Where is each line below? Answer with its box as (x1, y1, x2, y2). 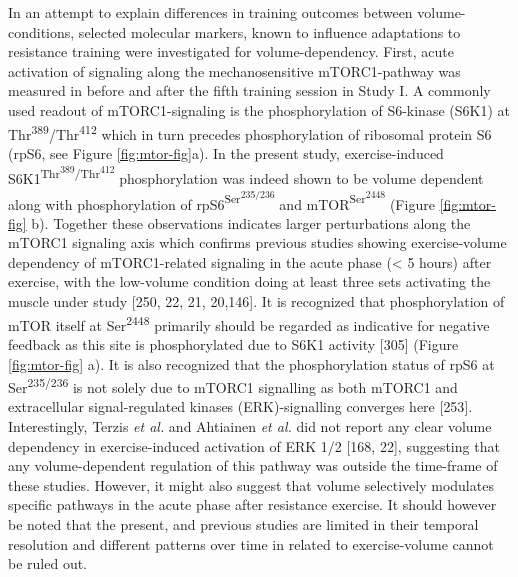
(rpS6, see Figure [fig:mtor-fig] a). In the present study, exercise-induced (8, 142, 444, 163)
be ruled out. (8, 553, 88, 574)
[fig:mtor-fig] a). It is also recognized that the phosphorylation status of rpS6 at (8, 353, 495, 374)
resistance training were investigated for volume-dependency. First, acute (8, 41, 454, 62)
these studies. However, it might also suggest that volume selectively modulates (8, 474, 494, 495)
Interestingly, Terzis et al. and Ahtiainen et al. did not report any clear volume (8, 415, 492, 436)
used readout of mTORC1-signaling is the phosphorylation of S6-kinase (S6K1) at (8, 99, 510, 120)
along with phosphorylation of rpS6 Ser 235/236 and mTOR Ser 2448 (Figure (8, 187, 435, 214)
